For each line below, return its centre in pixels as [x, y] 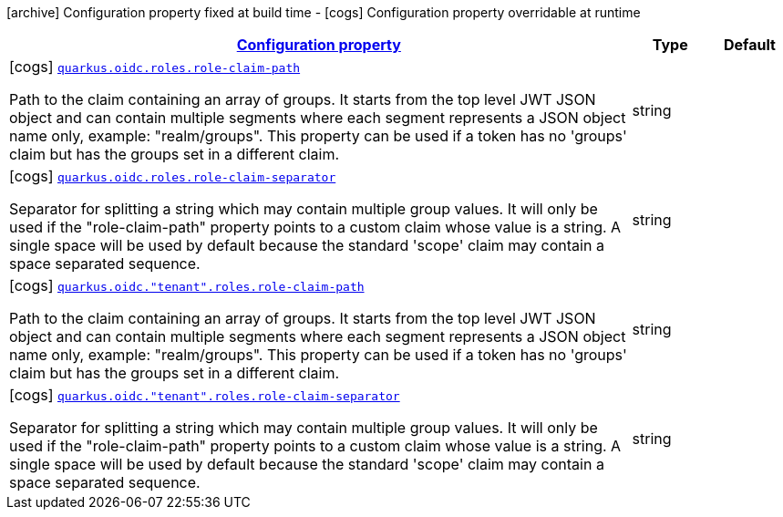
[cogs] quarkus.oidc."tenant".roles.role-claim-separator [205, 395]
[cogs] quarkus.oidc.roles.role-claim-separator [173, 176]
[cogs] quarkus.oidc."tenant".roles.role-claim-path [187, 285]
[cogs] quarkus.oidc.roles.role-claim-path [155, 67]
